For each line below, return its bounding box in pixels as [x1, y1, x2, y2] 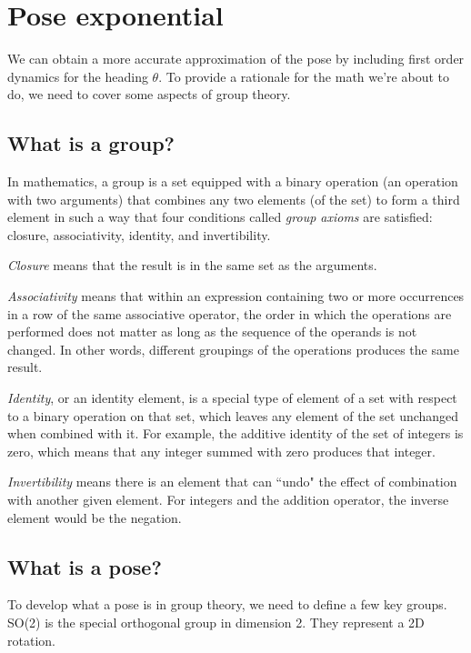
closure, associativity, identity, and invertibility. [7, 225, 271, 244]
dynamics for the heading [7, 66, 148, 85]
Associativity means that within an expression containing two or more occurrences [7, 286, 465, 306]
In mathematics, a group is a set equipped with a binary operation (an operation [7, 172, 458, 191]
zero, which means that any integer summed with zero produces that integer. [7, 441, 436, 460]
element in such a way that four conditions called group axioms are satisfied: [7, 207, 433, 226]
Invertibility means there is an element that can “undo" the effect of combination [7, 472, 457, 491]
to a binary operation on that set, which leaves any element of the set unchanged [7, 406, 459, 425]
